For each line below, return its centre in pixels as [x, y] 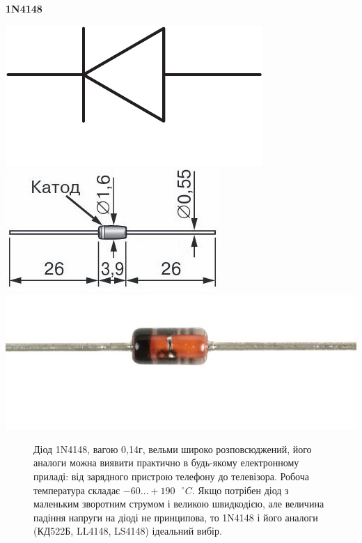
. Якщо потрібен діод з [240, 490]
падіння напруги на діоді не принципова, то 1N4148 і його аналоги [176, 517]
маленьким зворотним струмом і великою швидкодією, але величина [179, 504]
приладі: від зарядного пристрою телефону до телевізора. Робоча [171, 476]
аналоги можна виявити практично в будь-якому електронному [166, 462]
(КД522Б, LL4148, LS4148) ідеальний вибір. [128, 531]
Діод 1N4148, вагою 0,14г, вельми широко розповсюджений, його [173, 449]
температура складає [77, 490]
